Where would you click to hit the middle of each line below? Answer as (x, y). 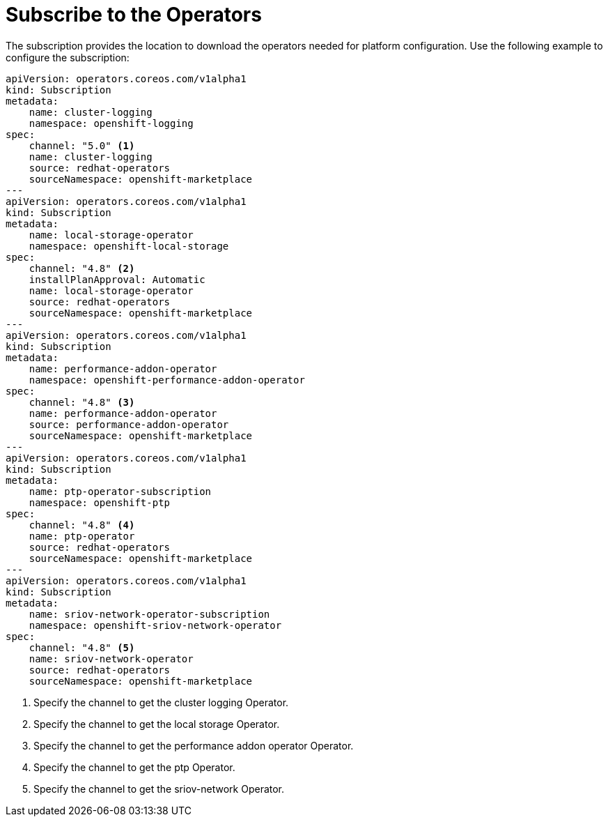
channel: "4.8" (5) (82, 647)
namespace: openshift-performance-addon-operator (167, 380)
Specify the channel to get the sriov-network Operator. (159, 789)
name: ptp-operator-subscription (120, 491)
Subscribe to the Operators (134, 15)
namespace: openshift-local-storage (129, 246)
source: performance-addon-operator (129, 424)
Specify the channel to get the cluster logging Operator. (161, 702)
